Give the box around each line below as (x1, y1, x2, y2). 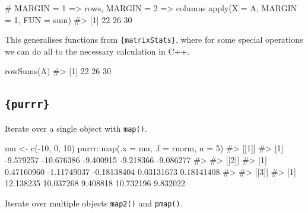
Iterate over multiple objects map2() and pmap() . (5, 196, 183, 209)
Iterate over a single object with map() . (5, 122, 147, 134)
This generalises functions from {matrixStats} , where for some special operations (5, 33, 303, 46)
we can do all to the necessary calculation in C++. (5, 44, 190, 57)
